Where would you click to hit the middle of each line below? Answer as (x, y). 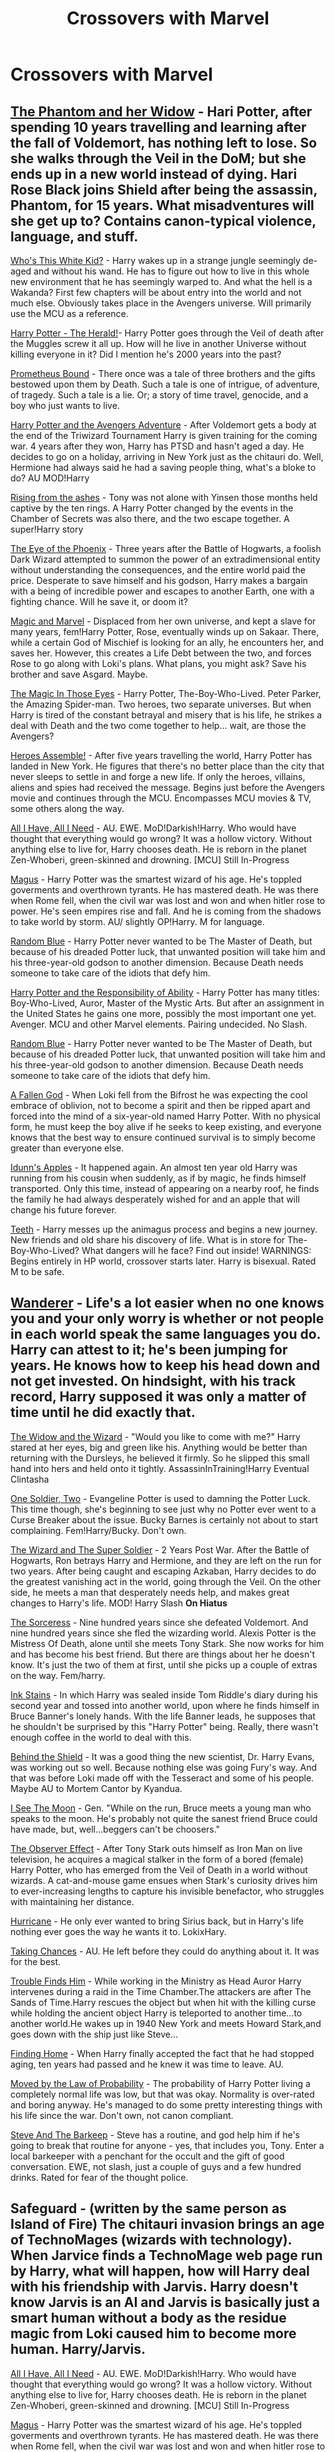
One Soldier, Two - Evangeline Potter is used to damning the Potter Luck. (160, 1498)
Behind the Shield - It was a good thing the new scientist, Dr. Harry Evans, (162, 1756)
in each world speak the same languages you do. (165, 1334)
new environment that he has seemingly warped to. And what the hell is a (161, 281)
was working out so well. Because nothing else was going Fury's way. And (164, 1767)
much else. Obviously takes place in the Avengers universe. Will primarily (161, 303)
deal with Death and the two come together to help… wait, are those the (158, 725)
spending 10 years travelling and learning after (158, 127)
